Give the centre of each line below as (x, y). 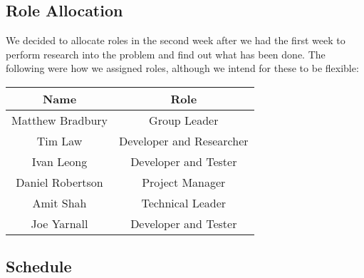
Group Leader (184, 120)
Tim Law (59, 140)
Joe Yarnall (59, 223)
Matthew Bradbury (60, 120)
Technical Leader (184, 202)
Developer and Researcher (184, 140)
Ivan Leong (59, 161)
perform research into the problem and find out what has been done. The (166, 54)
